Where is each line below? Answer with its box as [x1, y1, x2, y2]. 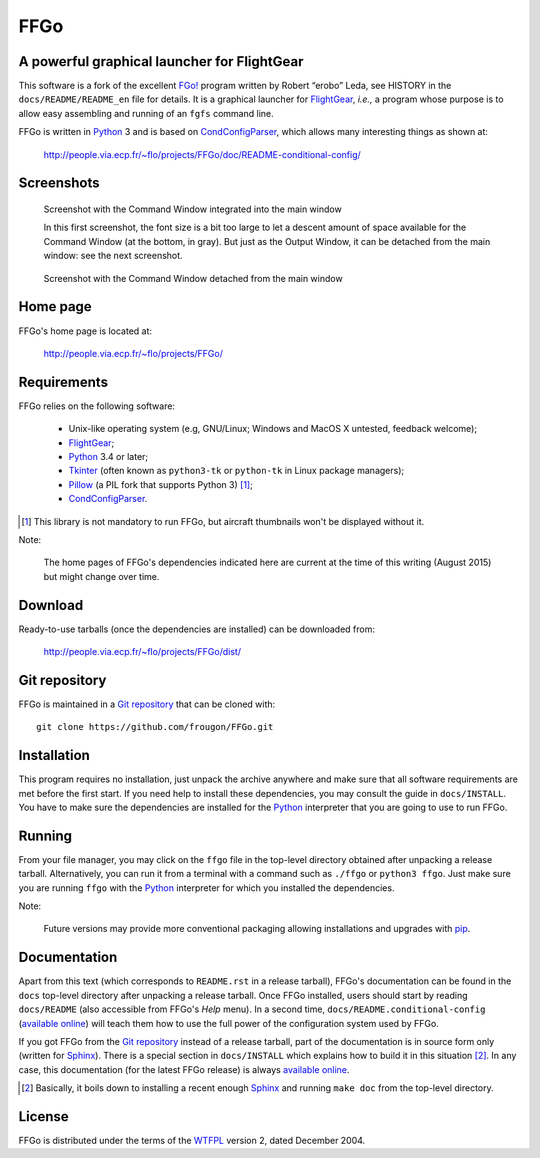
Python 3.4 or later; [68, 450, 149, 462]
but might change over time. [43, 570, 160, 582]
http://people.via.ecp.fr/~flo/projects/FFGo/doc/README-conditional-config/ [43, 148, 362, 160]
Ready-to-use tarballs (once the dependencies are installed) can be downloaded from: [18, 623, 375, 635]
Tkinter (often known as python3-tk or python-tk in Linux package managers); [68, 465, 405, 477]
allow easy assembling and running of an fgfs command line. [18, 107, 274, 119]
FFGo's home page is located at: [18, 325, 153, 337]
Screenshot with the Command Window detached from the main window [43, 272, 344, 284]
